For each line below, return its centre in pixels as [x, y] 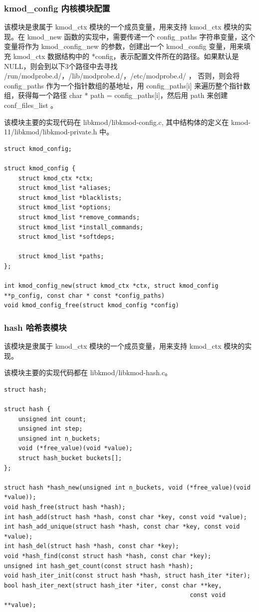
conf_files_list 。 [31, 105]
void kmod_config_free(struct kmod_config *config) [92, 306]
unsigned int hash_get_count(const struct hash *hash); [99, 566]
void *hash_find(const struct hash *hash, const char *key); [108, 556]
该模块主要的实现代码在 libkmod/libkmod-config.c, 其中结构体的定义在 [117, 122]
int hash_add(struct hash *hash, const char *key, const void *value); [126, 517]
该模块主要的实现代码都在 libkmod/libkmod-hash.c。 [88, 372]
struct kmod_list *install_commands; [81, 227]
